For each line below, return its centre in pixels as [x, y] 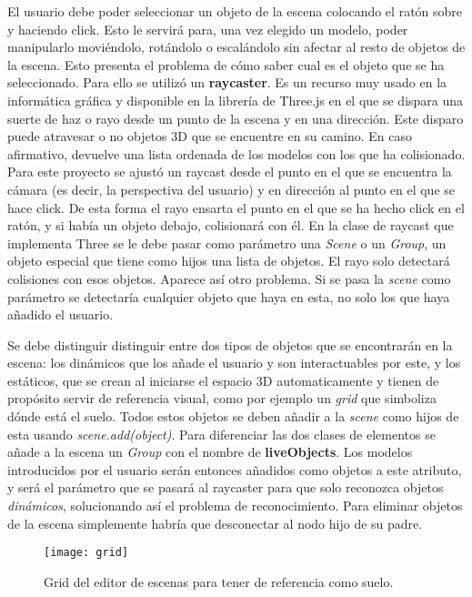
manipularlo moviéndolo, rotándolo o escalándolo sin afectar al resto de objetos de [236, 47]
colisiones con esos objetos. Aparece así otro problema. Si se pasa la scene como [229, 278]
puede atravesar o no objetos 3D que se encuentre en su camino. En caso [210, 136]
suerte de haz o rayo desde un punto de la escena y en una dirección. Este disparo [236, 118]
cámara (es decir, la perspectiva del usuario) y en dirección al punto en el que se [231, 189]
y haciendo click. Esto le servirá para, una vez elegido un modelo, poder [208, 29]
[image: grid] [86, 553]
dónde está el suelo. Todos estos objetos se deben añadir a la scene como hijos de [233, 416]
